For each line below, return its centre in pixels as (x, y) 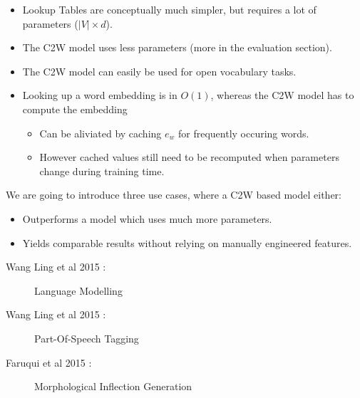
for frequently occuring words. (243, 133)
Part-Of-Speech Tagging (87, 338)
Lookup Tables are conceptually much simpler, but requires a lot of (169, 9)
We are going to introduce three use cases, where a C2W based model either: (174, 195)
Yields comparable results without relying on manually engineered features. (187, 242)
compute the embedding (75, 109)
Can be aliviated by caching (101, 133)
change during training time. (102, 171)
